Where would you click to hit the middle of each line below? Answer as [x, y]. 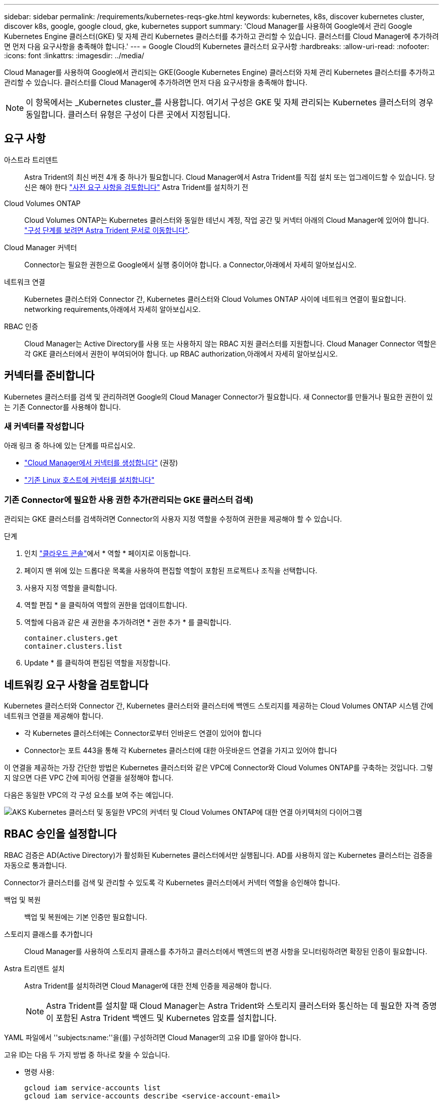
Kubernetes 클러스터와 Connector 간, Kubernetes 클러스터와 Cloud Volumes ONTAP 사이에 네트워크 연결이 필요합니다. [215, 299]
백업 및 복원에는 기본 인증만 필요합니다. [86, 917]
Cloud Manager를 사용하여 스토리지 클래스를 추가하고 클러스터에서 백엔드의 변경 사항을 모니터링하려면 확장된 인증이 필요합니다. [226, 951]
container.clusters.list [73, 646]
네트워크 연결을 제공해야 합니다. [54, 716]
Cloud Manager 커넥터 [41, 247]
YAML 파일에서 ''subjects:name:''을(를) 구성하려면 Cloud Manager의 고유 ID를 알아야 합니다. [153, 1037]
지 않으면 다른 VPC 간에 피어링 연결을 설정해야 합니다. [89, 778]
